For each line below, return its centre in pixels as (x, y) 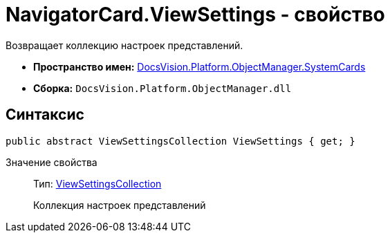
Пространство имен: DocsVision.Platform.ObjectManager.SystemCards (199, 66)
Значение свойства (52, 162)
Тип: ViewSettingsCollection (98, 183)
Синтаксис (45, 115)
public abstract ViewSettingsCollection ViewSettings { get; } (180, 141)
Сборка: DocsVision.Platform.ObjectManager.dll (162, 88)
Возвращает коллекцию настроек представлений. (124, 45)
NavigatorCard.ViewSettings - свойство (195, 15)
